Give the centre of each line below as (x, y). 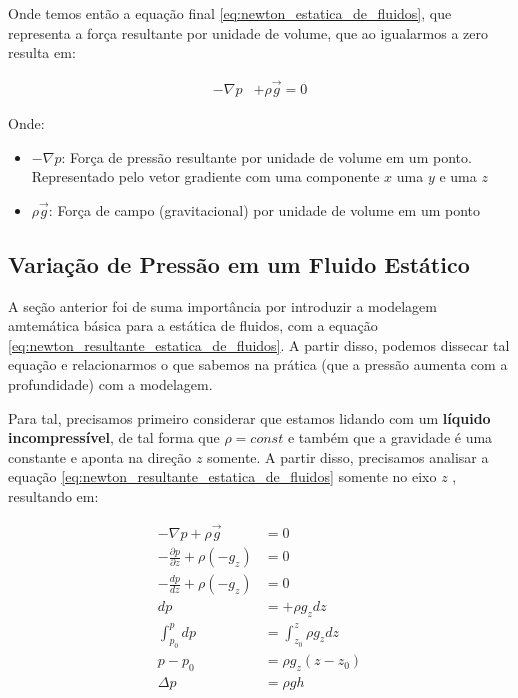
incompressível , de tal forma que (114, 437)
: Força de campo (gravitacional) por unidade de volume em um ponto (264, 209)
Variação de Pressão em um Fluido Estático (239, 263)
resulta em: (42, 52)
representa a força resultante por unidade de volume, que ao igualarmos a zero (248, 32)
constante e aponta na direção (100, 456)
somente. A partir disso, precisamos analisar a (348, 456)
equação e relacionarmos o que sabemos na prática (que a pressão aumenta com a (258, 364)
